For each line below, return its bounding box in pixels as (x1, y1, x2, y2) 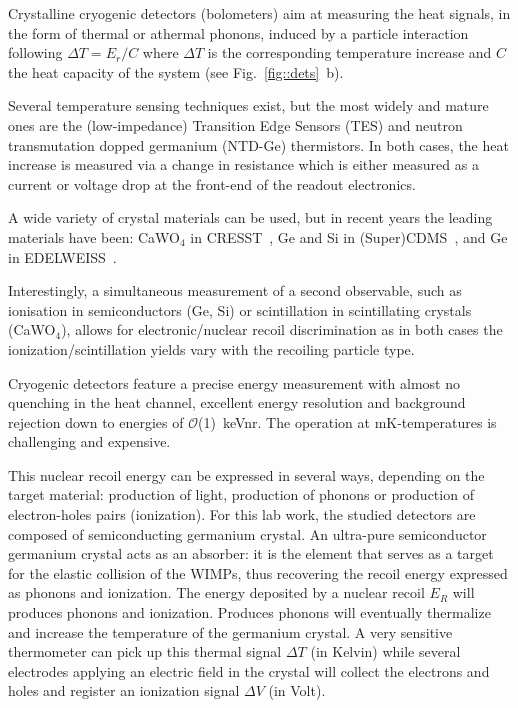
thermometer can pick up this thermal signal (8, 641, 282, 662)
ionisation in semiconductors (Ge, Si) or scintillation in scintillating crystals (8, 299, 472, 320)
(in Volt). (268, 680, 326, 701)
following (8, 42, 63, 63)
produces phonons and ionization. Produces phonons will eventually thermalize (8, 602, 491, 623)
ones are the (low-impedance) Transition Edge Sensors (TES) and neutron (8, 114, 463, 135)
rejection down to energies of (8, 411, 184, 432)
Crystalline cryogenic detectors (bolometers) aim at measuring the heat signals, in (8, 3, 511, 23)
